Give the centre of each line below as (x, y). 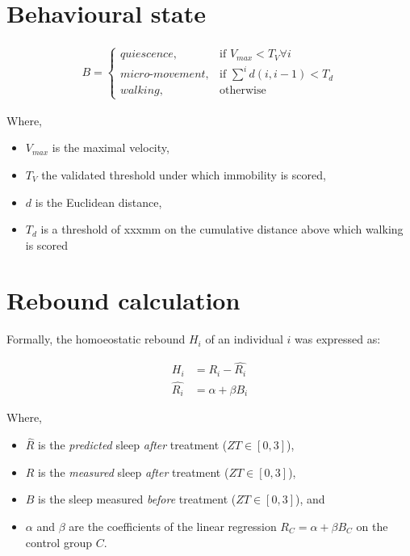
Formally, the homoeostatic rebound (96, 339)
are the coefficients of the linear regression (173, 526)
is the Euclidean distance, (98, 202)
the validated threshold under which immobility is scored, (184, 174)
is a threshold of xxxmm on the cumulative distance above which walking (222, 229)
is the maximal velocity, (111, 147)
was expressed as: (338, 339)
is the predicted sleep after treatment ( (133, 445)
